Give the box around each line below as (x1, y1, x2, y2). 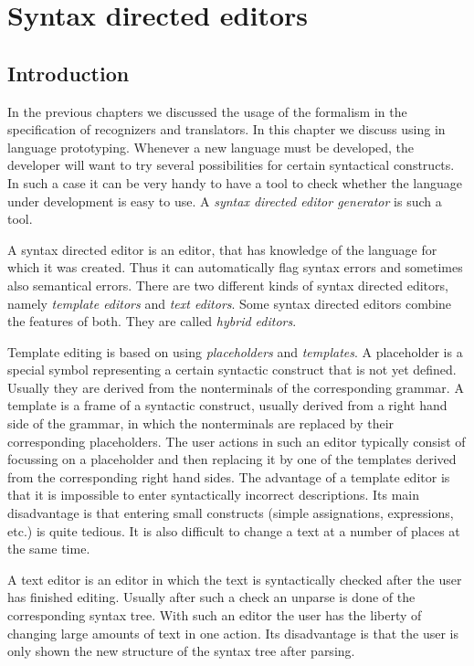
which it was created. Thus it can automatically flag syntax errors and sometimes (7, 258, 463, 277)
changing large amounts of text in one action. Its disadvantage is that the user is (7, 623, 459, 642)
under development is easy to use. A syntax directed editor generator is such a (7, 191, 442, 210)
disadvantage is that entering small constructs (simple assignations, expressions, (7, 503, 454, 523)
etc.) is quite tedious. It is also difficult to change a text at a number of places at (7, 521, 460, 540)
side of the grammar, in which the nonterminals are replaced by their (7, 414, 395, 433)
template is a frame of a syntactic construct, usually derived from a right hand (7, 396, 448, 415)
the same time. (7, 539, 90, 558)
